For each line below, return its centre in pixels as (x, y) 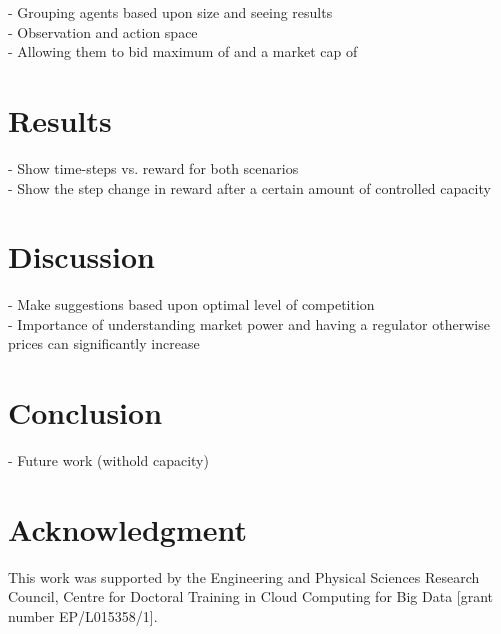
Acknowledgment (127, 528)
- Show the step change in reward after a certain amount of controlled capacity (249, 187)
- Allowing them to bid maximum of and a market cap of (183, 51)
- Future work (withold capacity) (108, 460)
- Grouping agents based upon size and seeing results (170, 12)
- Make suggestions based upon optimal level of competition (191, 304)
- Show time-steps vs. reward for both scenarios (153, 167)
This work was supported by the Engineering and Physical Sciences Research (244, 576)
